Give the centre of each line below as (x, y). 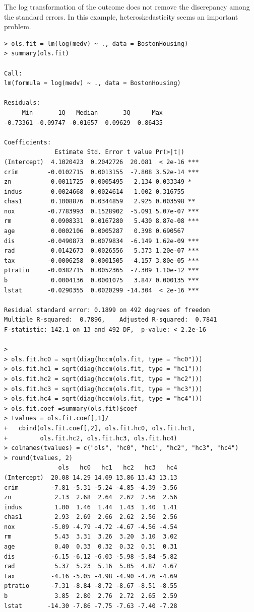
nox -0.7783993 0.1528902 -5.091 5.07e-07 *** (102, 211)
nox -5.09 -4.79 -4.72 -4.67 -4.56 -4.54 (91, 527)
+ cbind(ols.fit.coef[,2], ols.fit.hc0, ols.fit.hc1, (100, 428)
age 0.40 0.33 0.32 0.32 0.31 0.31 (91, 547)
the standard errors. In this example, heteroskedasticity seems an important (121, 16)
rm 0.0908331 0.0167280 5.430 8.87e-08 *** (102, 221)
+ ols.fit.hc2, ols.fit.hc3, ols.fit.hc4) (91, 438)
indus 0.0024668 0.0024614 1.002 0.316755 (94, 192)
